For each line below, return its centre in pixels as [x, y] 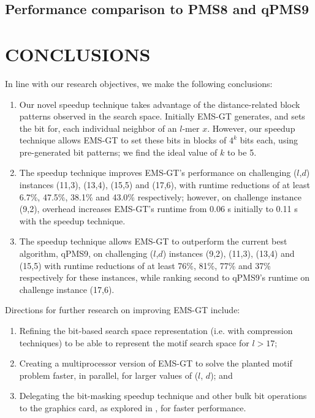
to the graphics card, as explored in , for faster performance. [133, 407]
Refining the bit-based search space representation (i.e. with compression [156, 330]
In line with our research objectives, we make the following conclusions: [139, 83]
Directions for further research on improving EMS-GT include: [123, 310]
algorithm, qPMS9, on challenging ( [86, 253]
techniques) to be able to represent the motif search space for [134, 342]
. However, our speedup [251, 128]
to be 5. [242, 152]
